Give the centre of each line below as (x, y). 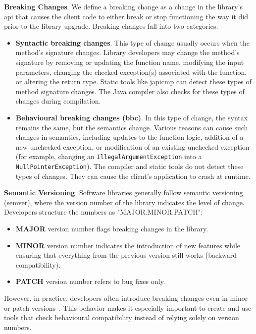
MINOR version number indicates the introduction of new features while (128, 245)
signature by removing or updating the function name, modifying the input (130, 62)
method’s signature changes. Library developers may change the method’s (128, 52)
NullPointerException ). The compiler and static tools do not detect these (129, 166)
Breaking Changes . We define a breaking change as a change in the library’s (123, 6)
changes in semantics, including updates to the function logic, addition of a (129, 137)
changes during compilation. (58, 101)
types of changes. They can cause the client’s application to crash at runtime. (133, 176)
